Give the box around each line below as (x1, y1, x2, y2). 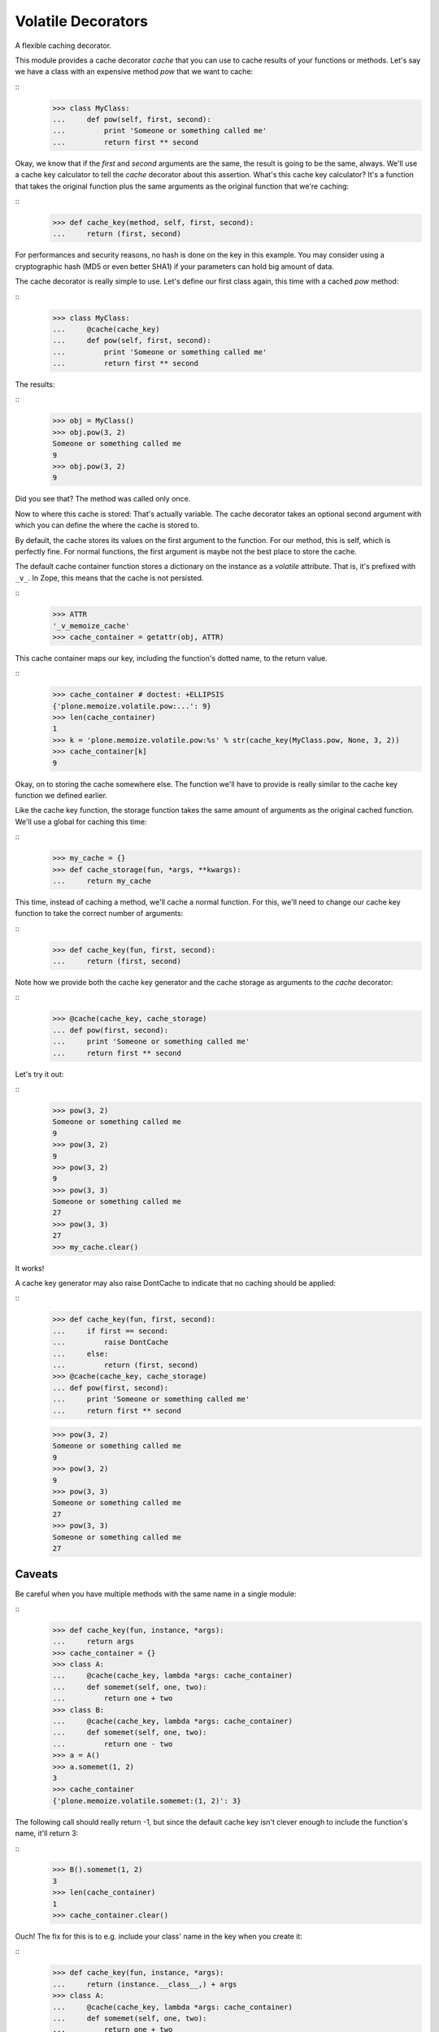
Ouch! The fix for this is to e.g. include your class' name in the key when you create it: (15, 1931, 302, 1942)
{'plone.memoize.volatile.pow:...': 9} (52, 701, 211, 710)
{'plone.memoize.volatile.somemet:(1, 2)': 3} (52, 1796, 241, 1805)
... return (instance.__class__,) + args (52, 1979, 237, 1989)
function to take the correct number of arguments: (15, 909, 184, 918)
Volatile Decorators (15, 12, 149, 30)
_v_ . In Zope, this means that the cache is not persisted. (15, 573, 204, 583)
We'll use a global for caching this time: (15, 817, 147, 827)
